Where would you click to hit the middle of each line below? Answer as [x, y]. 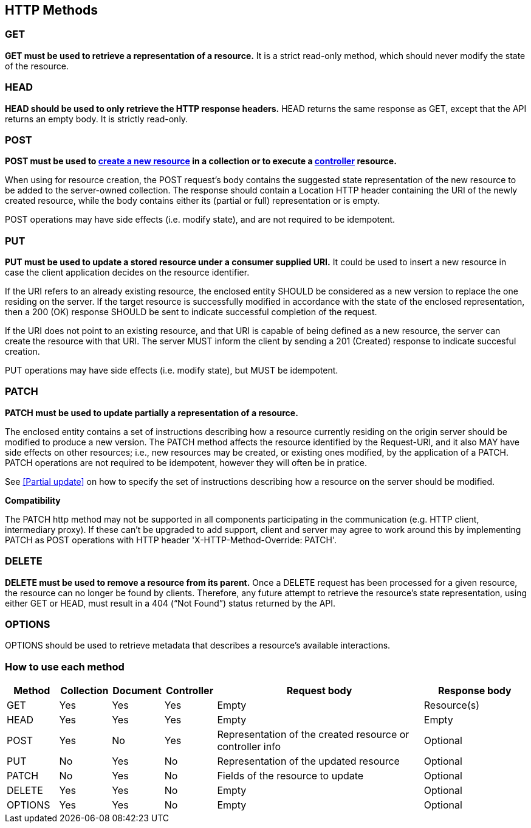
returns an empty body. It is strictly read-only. [97, 119]
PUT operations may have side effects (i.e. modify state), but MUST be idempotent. [172, 371]
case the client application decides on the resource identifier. [127, 273]
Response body [475, 691]
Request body [319, 691]
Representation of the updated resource [308, 761]
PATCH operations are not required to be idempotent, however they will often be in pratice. [186, 462]
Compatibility [33, 500]
